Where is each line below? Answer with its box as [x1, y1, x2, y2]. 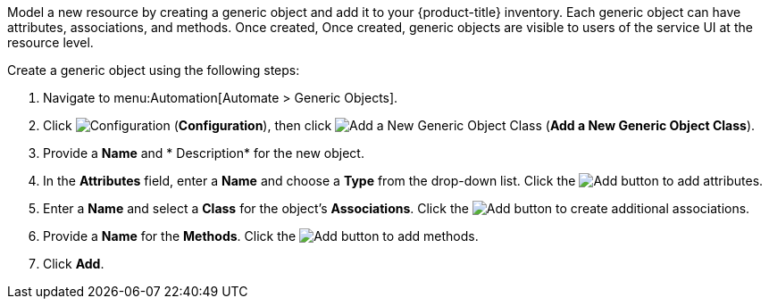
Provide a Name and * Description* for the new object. [43, 145, 364, 161]
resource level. [7, 35, 94, 50]
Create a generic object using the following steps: [7, 62, 300, 78]
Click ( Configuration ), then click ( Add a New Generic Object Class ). [43, 118, 756, 133]
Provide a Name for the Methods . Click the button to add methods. [43, 228, 479, 244]
